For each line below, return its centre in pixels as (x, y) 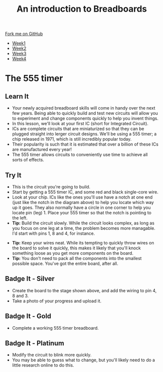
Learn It (17, 96)
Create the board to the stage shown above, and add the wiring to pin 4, (84, 290)
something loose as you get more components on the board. (73, 253)
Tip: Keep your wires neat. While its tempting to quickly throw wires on (83, 243)
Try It (13, 175)
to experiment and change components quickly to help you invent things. (85, 118)
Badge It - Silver (30, 279)
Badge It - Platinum (35, 344)
